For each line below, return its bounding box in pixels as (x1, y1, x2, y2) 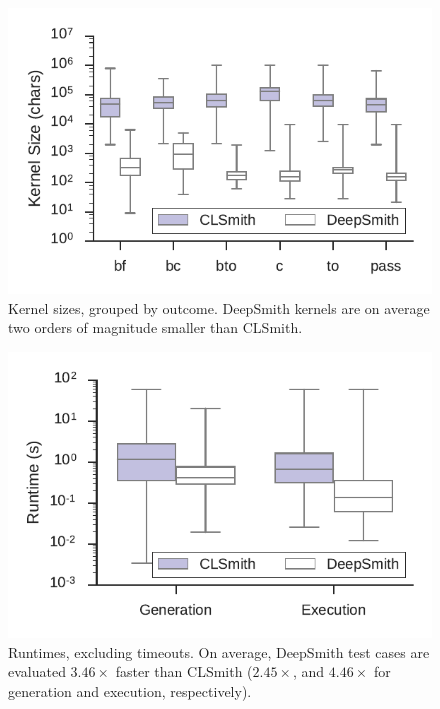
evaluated (8, 661, 66, 682)
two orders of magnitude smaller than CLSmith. (8, 317, 303, 338)
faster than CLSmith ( (115, 661, 253, 682)
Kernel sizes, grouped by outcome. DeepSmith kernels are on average (8, 297, 430, 318)
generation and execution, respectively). (8, 680, 252, 701)
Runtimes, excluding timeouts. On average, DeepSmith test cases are (8, 641, 430, 662)
